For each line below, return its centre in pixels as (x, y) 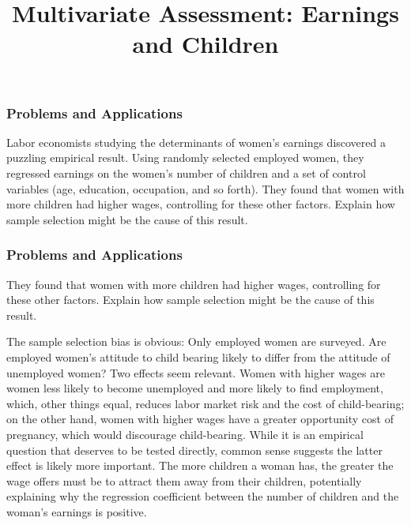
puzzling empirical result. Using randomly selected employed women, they (185, 157)
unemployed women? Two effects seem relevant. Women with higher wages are (196, 372)
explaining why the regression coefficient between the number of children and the (203, 496)
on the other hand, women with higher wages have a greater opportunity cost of (200, 419)
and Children (205, 44)
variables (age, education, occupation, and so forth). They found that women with (205, 188)
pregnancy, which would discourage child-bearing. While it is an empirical (185, 434)
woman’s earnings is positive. (77, 511)
